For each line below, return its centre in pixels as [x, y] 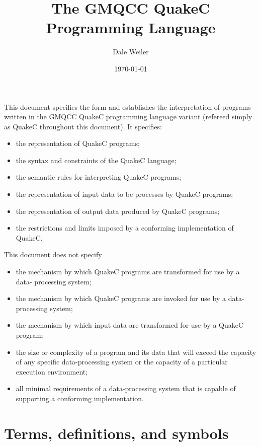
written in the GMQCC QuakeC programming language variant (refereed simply [128, 117]
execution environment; [52, 371]
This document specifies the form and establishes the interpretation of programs [127, 106]
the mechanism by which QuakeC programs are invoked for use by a [121, 298]
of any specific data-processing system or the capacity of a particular [122, 362]
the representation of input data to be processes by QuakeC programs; [124, 194]
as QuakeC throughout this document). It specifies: [83, 126]
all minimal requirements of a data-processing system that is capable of [126, 388]
